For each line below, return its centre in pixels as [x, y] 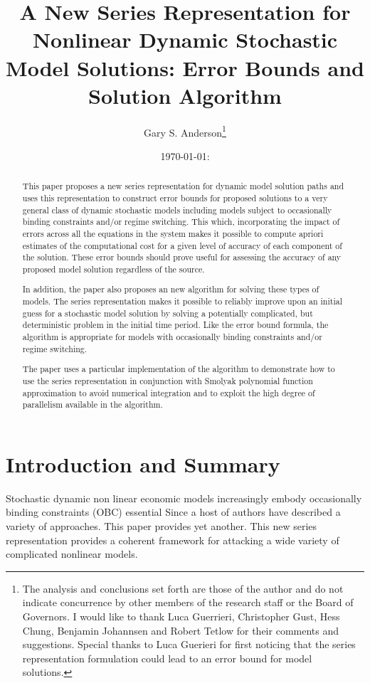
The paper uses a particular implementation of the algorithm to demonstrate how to [179, 369]
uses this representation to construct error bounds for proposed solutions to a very [175, 197]
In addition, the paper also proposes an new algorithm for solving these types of [171, 289]
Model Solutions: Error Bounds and [185, 67]
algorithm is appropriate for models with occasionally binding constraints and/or [172, 337]
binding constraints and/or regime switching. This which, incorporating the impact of [181, 222]
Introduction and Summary [143, 464]
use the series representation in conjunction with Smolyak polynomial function [168, 380]
